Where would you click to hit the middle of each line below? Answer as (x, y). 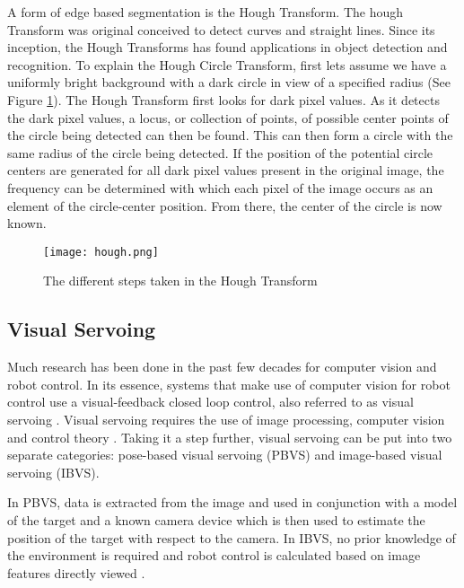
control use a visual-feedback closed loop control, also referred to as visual (210, 402)
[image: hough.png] (101, 252)
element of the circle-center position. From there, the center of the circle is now (225, 205)
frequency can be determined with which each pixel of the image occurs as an (220, 187)
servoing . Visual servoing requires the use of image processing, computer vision (226, 419)
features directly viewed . (76, 572)
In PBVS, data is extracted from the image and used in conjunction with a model (232, 502)
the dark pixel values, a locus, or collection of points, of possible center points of (228, 117)
